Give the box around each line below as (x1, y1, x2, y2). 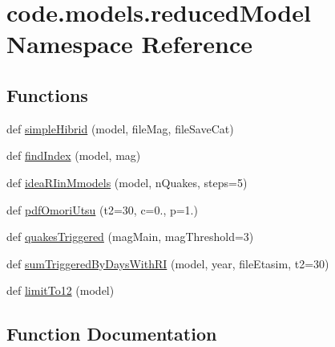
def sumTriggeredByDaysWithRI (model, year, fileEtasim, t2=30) (6, 255, 329, 271)
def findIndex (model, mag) (6, 147, 141, 164)
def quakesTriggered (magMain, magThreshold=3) (6, 228, 254, 245)
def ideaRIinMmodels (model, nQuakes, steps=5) (6, 173, 248, 190)
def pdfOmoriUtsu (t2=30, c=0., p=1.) (6, 201, 198, 218)
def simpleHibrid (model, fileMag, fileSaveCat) (6, 120, 234, 137)
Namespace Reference (6, 27, 252, 60)
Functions (6, 82, 88, 107)
